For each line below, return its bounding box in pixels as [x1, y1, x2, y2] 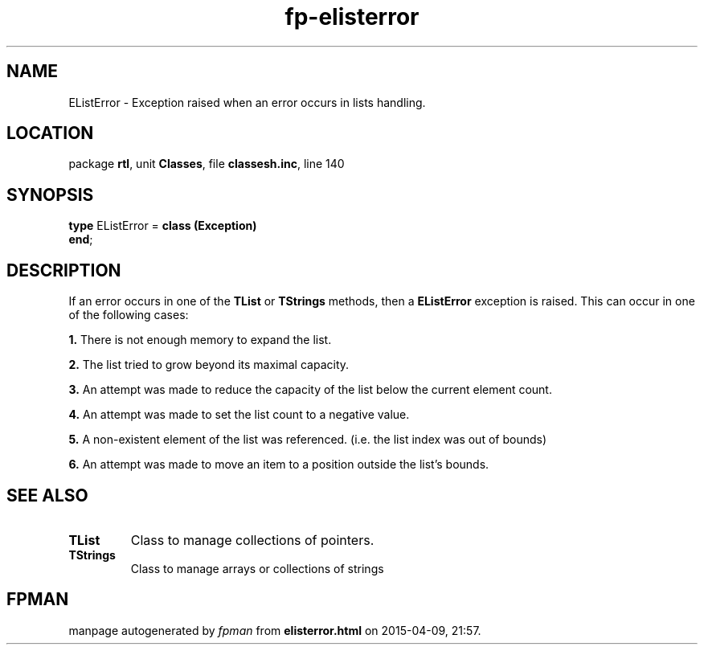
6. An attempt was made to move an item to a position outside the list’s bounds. [68, 457, 489, 472]
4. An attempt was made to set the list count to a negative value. [68, 407, 410, 422]
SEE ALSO [6, 485, 88, 506]
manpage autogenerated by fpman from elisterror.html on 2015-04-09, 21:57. [68, 623, 481, 637]
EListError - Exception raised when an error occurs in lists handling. [68, 95, 426, 109]
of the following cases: [68, 308, 189, 322]
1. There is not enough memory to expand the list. [68, 333, 332, 347]
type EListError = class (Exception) [68, 219, 257, 233]
